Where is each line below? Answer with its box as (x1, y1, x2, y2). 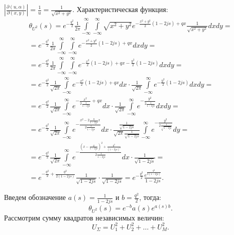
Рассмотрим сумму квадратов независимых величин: (4, 212, 164, 222)
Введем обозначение (4, 192, 66, 202)
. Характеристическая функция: (72, 4, 168, 14)
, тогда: (139, 192, 161, 202)
